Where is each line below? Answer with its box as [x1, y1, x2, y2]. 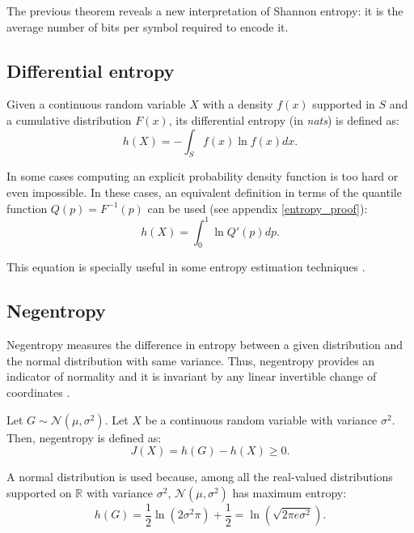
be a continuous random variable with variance [145, 411, 378, 428]
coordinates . [6, 384, 70, 401]
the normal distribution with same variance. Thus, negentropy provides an [6, 352, 375, 369]
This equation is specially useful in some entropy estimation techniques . [6, 258, 365, 275]
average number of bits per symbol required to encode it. [6, 18, 289, 35]
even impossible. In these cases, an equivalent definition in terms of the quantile [6, 183, 402, 200]
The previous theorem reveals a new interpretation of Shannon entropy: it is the [6, 2, 403, 19]
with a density [202, 96, 273, 113]
